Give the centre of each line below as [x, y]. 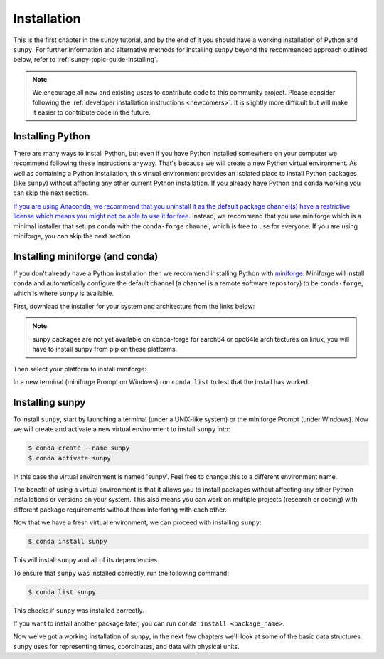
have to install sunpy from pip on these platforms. [105, 349]
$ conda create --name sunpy [79, 448]
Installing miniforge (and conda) [86, 256]
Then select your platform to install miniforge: [80, 369]
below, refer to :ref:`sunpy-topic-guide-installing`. [86, 60]
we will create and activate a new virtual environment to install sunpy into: [122, 429]
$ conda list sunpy [62, 592]
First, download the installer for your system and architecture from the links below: [134, 306]
